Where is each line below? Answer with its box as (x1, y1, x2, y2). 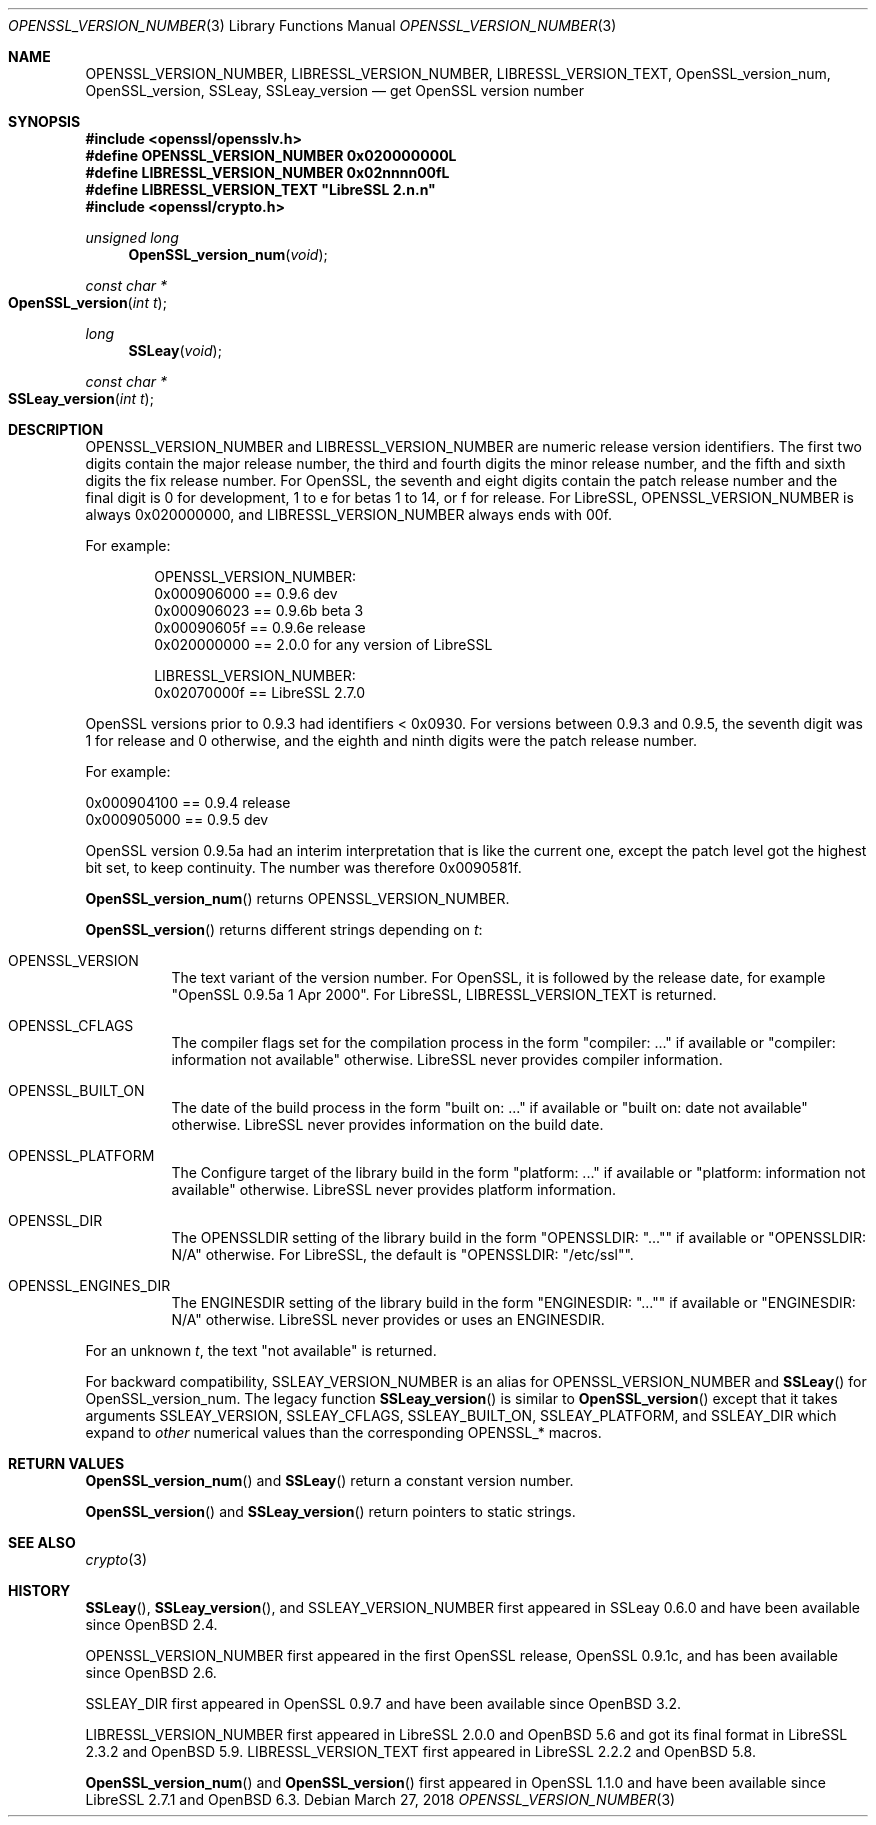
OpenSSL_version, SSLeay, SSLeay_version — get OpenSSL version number (85, 82, 585, 99)
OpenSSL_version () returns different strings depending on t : (85, 921, 483, 938)
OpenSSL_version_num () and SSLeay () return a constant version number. (85, 1472, 574, 1489)
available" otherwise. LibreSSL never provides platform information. (171, 1181, 617, 1198)
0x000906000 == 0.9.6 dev (154, 585, 338, 602)
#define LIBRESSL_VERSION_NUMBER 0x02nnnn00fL (85, 164, 450, 181)
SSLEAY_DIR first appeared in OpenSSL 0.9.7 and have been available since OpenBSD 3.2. (85, 1695, 682, 1712)
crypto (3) (85, 1551, 148, 1568)
